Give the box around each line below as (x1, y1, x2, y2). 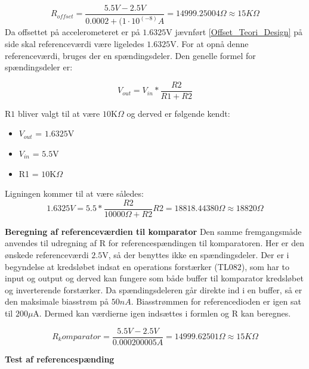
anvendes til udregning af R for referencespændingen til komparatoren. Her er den (5, 237, 304, 249)
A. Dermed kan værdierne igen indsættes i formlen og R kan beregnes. (33, 306, 291, 319)
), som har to (241, 260, 289, 272)
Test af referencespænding (5, 352, 115, 365)
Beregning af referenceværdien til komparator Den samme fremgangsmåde (5, 225, 302, 237)
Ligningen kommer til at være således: (5, 187, 144, 200)
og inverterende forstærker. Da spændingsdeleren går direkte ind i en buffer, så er (5, 283, 302, 296)
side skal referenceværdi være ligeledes (5, 37, 144, 49)
